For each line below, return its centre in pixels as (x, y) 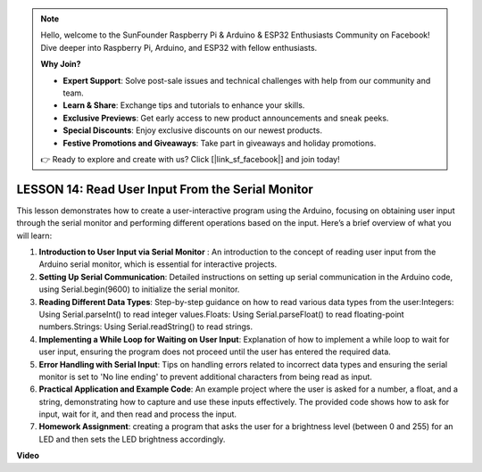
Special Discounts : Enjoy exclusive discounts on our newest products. (193, 130)
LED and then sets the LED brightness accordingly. (132, 439)
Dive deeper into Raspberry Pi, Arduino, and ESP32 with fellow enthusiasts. (179, 47)
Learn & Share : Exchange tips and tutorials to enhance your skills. (184, 105)
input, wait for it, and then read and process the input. (137, 414)
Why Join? (61, 64)
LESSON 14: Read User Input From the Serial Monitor (165, 189)
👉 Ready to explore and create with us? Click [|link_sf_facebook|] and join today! (190, 159)
